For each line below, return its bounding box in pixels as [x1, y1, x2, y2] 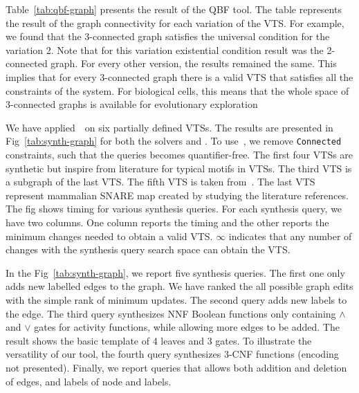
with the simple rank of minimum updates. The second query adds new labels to [6, 292, 347, 307]
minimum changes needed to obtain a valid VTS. [6, 228, 213, 243]
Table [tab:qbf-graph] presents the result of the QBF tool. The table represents [6, 2, 342, 16]
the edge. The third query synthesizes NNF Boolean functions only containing [6, 306, 336, 320]
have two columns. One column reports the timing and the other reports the [6, 214, 329, 229]
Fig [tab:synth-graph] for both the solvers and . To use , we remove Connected [6, 134, 342, 148]
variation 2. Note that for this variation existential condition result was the [6, 42, 324, 57]
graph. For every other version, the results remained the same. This [50, 56, 337, 71]
